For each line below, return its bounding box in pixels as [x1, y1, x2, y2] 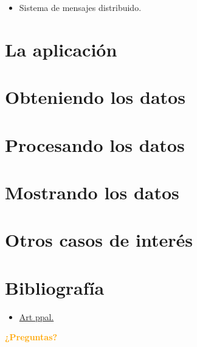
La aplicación [5, 36, 117, 61]
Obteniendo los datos [5, 84, 185, 109]
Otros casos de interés [5, 227, 193, 252]
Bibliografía [5, 275, 105, 300]
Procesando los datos [5, 132, 185, 157]
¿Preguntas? [5, 331, 58, 343]
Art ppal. [19, 310, 54, 323]
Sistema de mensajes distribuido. [19, 1, 142, 13]
